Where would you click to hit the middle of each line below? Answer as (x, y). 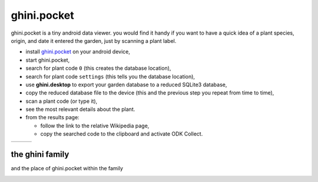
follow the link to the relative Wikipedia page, (95, 126)
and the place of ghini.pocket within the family (67, 168)
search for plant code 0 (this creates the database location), (98, 68)
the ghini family (40, 155)
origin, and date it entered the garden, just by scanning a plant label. (94, 41)
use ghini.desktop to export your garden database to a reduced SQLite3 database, (126, 85)
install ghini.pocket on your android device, (78, 52)
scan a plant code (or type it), (62, 101)
